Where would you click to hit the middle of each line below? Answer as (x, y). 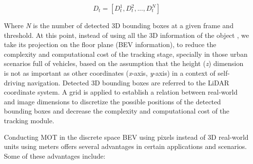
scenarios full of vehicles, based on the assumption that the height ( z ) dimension (124, 63)
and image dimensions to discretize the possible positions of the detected (113, 101)
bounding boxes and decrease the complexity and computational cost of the (117, 111)
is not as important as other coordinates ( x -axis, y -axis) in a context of (110, 73)
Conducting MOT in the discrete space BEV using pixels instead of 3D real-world (126, 137)
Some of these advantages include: (55, 156)
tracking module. (29, 120)
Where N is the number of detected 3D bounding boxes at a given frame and (119, 25)
